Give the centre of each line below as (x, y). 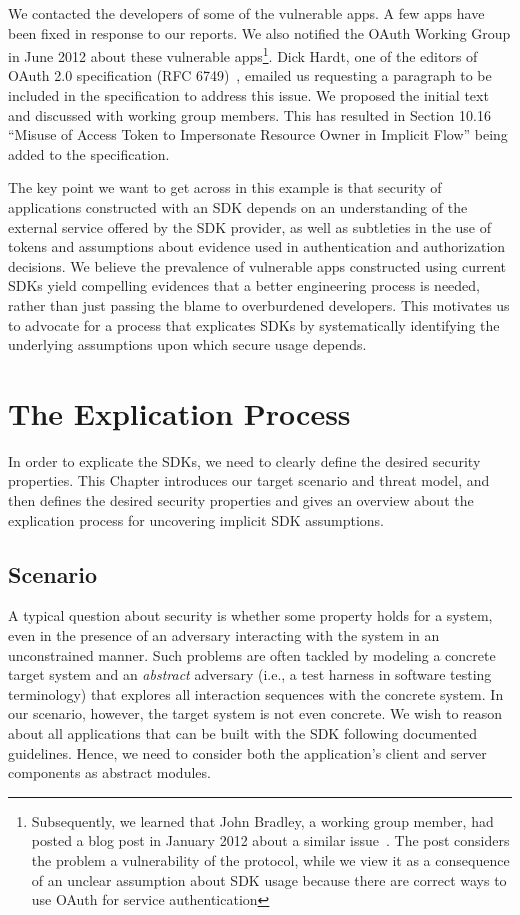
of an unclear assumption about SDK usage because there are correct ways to (269, 879)
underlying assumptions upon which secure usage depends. (187, 344)
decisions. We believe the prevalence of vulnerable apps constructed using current (257, 265)
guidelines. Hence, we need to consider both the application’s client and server (247, 752)
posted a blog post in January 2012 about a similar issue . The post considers (270, 840)
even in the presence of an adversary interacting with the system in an (224, 635)
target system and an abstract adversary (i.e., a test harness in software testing (250, 674)
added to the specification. (89, 153)
